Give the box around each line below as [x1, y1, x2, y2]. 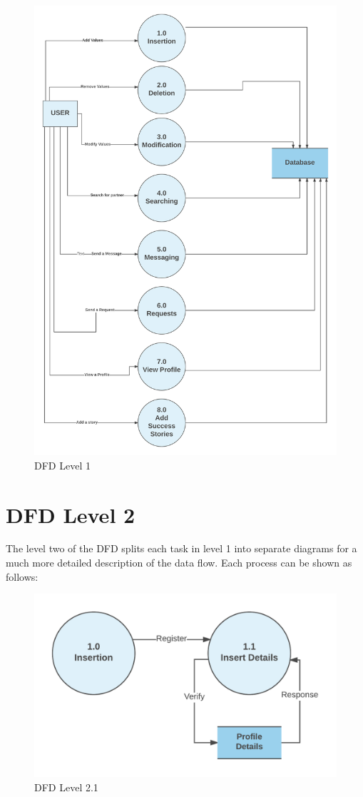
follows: [6, 569, 39, 584]
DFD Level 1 [34, 457, 91, 472]
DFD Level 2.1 [34, 779, 98, 794]
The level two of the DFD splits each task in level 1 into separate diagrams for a [6, 541, 357, 556]
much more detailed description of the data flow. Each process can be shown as [6, 555, 352, 570]
